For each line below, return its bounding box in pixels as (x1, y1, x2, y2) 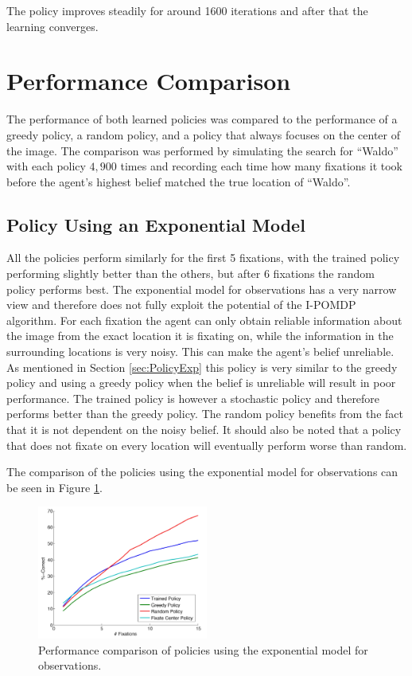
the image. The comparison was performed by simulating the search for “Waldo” (6, 142, 398, 158)
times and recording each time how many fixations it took (120, 158, 402, 174)
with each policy (6, 158, 86, 174)
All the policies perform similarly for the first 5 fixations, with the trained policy (6, 249, 400, 266)
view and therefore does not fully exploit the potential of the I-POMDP (6, 296, 356, 313)
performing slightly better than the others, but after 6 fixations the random (6, 265, 375, 282)
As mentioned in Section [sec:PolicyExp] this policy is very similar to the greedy (6, 358, 398, 375)
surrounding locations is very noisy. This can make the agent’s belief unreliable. (6, 343, 395, 360)
